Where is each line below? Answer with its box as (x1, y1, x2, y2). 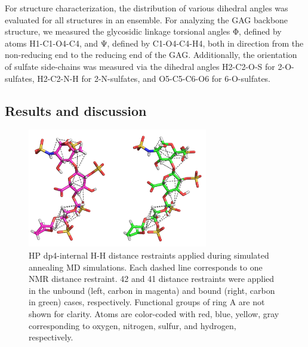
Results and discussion (5, 101, 147, 119)
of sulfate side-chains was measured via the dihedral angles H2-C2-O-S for (5, 60, 275, 72)
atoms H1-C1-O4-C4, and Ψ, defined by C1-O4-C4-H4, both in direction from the (5, 36, 304, 49)
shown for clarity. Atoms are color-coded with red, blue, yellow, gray (29, 308, 279, 320)
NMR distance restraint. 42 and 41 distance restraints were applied (29, 272, 275, 285)
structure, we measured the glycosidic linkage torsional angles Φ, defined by (5, 25, 282, 38)
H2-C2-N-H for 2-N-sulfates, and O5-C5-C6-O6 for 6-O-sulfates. (37, 72, 271, 84)
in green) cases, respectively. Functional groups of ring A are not (29, 296, 265, 308)
